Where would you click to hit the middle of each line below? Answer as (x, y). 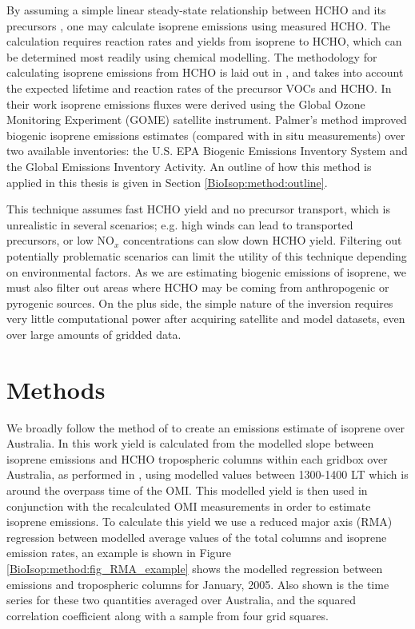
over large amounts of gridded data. (94, 334)
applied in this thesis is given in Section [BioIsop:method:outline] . (167, 182)
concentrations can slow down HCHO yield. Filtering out (262, 240)
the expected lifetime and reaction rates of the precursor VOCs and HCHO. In (199, 88)
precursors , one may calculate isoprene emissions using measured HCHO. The (198, 25)
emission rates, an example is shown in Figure (119, 553)
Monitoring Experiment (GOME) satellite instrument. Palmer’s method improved (207, 119)
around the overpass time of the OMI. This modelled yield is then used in (187, 490)
